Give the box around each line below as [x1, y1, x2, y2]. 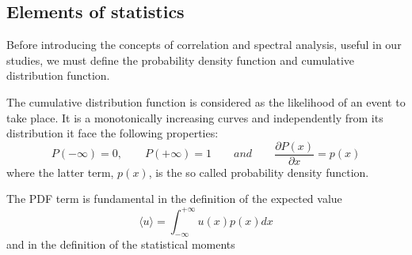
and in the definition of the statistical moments [6, 236, 235, 253]
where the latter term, [6, 163, 114, 180]
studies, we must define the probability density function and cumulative [6, 51, 355, 68]
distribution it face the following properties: [6, 125, 219, 141]
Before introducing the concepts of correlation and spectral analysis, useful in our [6, 36, 402, 53]
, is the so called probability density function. [148, 163, 369, 180]
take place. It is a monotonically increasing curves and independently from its [6, 109, 383, 126]
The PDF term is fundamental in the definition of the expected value [6, 190, 342, 207]
